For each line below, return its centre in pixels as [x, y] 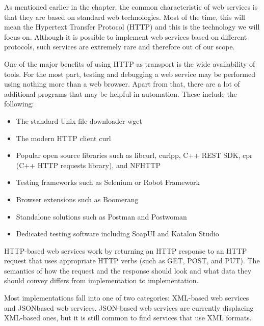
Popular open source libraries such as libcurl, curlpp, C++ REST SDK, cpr [134, 155]
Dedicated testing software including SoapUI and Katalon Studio [117, 234]
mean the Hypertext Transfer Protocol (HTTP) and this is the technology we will [132, 27]
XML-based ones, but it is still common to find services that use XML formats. [128, 318]
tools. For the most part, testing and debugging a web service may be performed [130, 74]
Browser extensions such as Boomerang [77, 199]
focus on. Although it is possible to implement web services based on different [126, 36]
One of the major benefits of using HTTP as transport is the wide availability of [130, 63]
